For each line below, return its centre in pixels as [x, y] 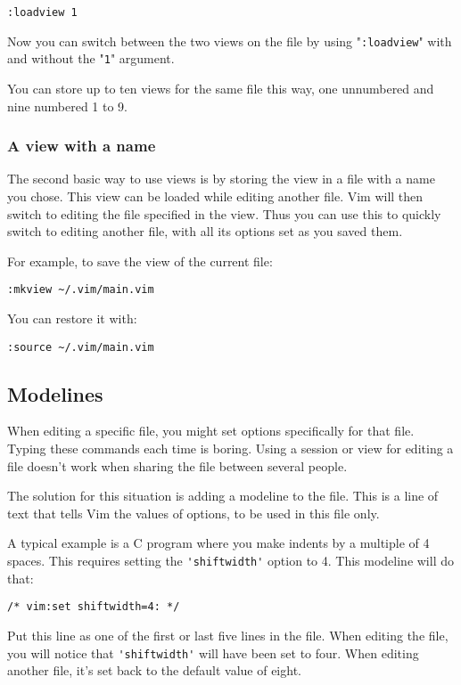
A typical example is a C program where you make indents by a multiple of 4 [218, 543]
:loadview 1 [42, 12]
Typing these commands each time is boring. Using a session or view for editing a [230, 449]
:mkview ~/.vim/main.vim [81, 290]
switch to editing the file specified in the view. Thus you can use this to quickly [224, 213]
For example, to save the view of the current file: [140, 261]
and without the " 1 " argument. [91, 58]
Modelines [55, 393]
